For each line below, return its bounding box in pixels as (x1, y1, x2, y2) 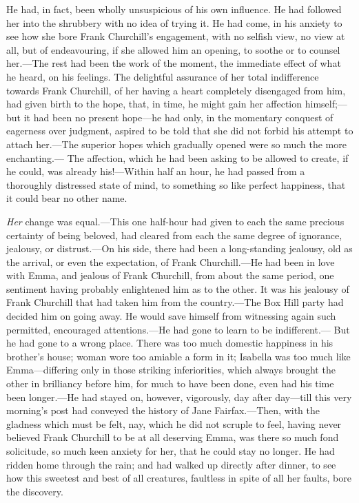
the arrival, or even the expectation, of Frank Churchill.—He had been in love (6, 254, 335, 269)
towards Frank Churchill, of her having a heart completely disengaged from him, (6, 83, 346, 97)
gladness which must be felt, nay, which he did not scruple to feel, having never (6, 416, 342, 431)
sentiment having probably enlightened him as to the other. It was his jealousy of (6, 281, 349, 296)
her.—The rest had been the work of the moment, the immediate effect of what (6, 56, 341, 70)
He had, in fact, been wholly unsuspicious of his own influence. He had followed (6, 2, 342, 16)
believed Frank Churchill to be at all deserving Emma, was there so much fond (6, 430, 339, 444)
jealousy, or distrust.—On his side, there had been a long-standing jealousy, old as (6, 241, 353, 256)
